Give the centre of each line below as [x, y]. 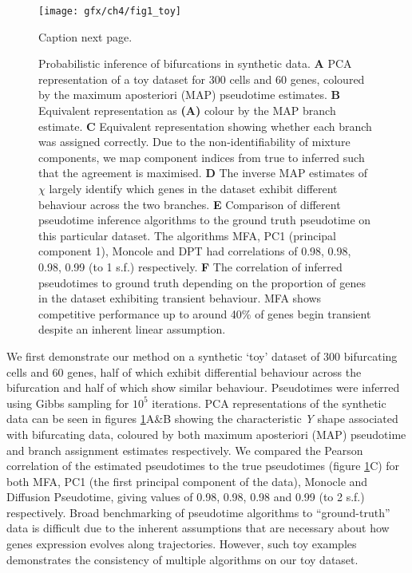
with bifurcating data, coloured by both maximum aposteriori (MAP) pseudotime [206, 434]
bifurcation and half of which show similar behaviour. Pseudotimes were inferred [203, 387]
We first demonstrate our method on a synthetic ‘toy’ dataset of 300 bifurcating [202, 356]
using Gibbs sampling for [68, 403]
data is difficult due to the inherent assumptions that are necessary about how [198, 528]
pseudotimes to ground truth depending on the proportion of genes [202, 282]
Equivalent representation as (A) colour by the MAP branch [187, 111]
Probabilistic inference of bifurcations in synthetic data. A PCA [195, 63]
